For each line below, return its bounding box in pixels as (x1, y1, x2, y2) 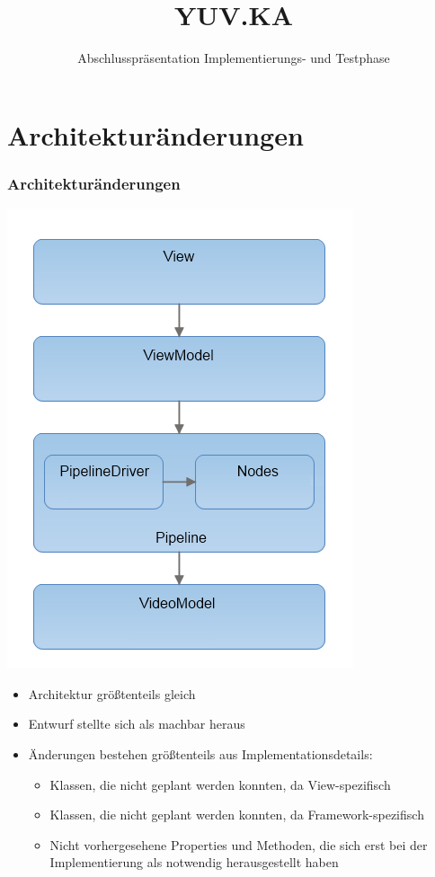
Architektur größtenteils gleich (28, 684, 196, 703)
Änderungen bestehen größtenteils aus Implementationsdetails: (28, 744, 373, 763)
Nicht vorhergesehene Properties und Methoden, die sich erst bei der (49, 835, 428, 854)
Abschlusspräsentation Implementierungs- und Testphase (77, 49, 390, 67)
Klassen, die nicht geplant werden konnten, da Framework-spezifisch (49, 805, 424, 824)
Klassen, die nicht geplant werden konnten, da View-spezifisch (49, 775, 391, 793)
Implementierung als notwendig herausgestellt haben (49, 853, 339, 872)
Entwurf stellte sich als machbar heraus (28, 714, 245, 733)
